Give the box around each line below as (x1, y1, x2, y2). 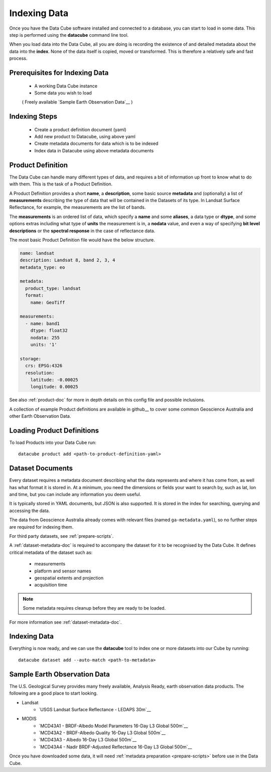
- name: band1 (25, 321, 60, 326)
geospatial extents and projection (34, 574, 104, 581)
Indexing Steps (9, 112, 58, 121)
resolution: (25, 370, 55, 375)
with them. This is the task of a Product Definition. (9, 181, 113, 187)
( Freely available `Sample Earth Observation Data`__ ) (22, 99, 133, 105)
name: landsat (20, 250, 55, 256)
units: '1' (30, 342, 57, 347)
